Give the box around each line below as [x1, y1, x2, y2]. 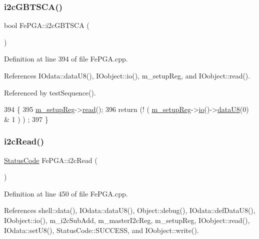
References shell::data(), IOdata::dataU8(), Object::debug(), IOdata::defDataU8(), [4, 205, 255, 215]
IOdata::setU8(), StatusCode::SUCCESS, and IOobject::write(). [4, 224, 199, 235]
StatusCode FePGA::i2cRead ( [4, 154, 97, 165]
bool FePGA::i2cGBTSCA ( [4, 20, 89, 30]
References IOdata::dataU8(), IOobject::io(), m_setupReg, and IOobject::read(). [4, 70, 250, 80]
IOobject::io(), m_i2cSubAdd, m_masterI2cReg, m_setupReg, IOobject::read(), [4, 214, 250, 225]
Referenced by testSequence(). [4, 87, 96, 97]
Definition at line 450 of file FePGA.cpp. [4, 188, 128, 198]
